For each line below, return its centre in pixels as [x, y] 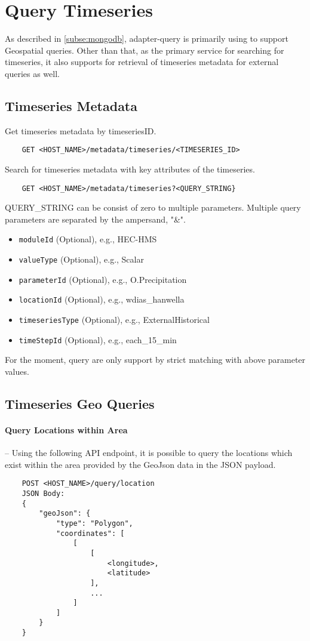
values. [17, 371]
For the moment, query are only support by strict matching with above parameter [155, 360]
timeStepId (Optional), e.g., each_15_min [98, 339]
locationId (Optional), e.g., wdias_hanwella [102, 299]
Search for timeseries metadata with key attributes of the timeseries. [130, 169]
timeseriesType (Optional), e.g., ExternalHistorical [114, 320]
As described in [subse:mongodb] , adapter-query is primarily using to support [147, 38]
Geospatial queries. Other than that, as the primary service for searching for [145, 50]
